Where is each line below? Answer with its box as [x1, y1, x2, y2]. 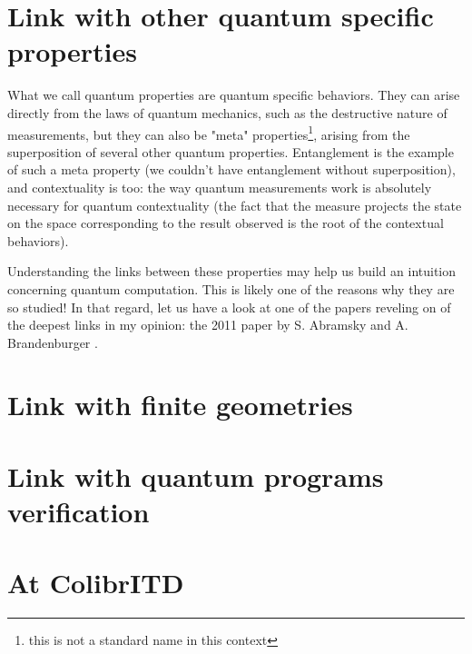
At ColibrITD [7, 564, 184, 601]
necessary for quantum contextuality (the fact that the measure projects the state [7, 195, 462, 214]
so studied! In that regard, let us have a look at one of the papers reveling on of [7, 297, 451, 316]
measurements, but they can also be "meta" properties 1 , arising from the [7, 122, 410, 144]
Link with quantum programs [7, 457, 384, 494]
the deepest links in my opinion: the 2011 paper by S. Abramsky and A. [7, 315, 408, 334]
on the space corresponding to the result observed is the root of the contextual [7, 213, 444, 233]
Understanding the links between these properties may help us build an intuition [7, 262, 457, 281]
